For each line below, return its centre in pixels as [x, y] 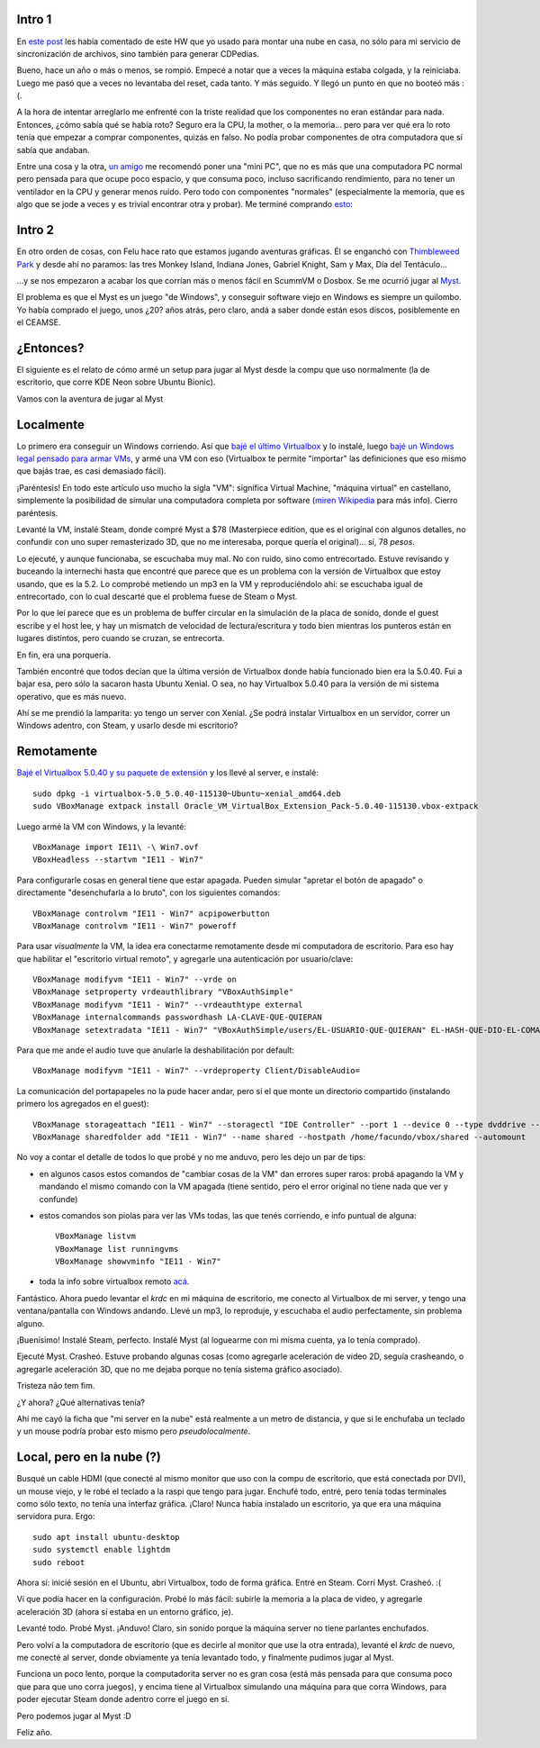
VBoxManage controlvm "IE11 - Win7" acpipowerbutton [151, 913]
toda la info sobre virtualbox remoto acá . [114, 1282]
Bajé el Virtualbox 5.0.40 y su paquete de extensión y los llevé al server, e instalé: [167, 773]
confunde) [58, 1199]
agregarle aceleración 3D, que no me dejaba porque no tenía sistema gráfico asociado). [180, 1369]
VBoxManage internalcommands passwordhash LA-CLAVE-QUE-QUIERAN [178, 1017]
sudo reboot [59, 1562]
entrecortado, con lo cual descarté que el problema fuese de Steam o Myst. [157, 596]
